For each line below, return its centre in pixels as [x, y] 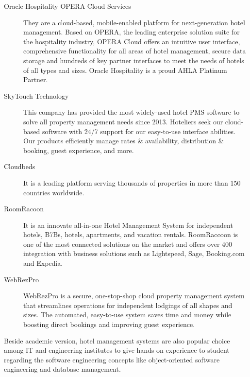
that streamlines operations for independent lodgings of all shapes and [128, 305]
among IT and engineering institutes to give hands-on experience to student [117, 350]
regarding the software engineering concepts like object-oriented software [112, 359]
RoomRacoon [24, 209]
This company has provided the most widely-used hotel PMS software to [132, 112]
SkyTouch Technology [36, 95]
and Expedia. [43, 263]
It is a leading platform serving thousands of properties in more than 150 [132, 182]
